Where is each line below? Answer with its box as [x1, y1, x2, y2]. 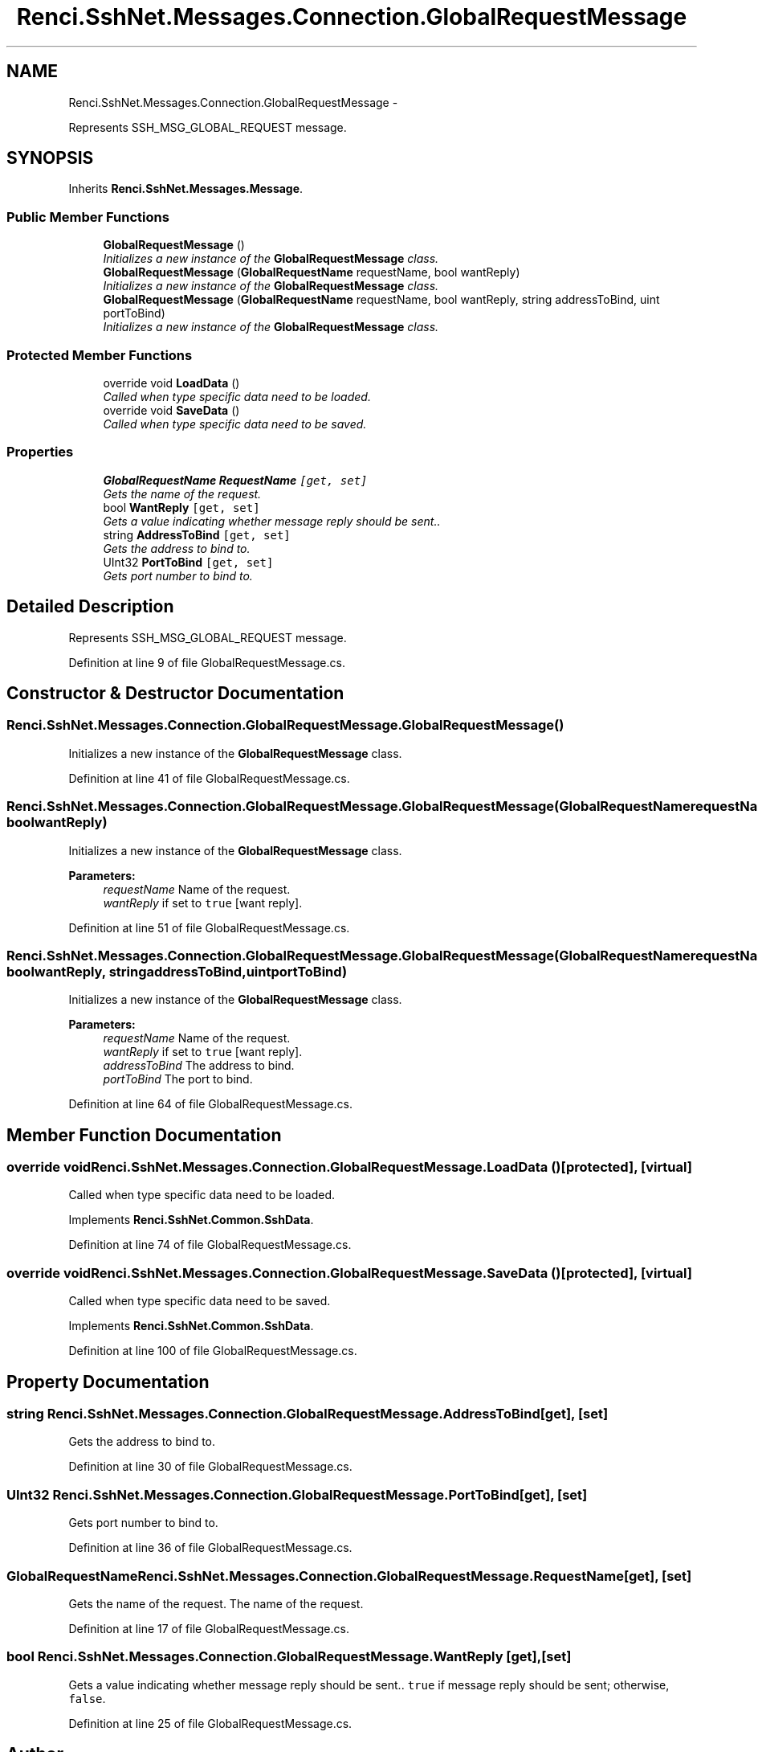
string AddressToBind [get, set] [103, 527, 291, 542]
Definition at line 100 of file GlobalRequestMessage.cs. [68, 1344, 357, 1358]
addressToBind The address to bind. [103, 1058, 295, 1073]
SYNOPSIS [6, 148, 94, 169]
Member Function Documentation [6, 1124, 282, 1145]
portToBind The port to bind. [103, 1072, 253, 1087]
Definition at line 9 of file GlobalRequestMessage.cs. [68, 655, 345, 669]
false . [68, 1691, 106, 1705]
